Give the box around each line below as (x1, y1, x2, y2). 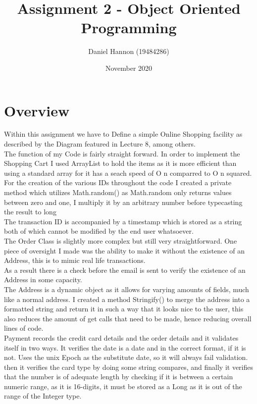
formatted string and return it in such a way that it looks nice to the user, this (4, 303, 244, 314)
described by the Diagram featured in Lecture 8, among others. (4, 139, 196, 149)
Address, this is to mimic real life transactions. (4, 255, 146, 265)
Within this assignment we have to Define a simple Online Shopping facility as (4, 129, 243, 139)
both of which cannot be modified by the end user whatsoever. (4, 226, 194, 236)
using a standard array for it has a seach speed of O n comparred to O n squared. (4, 167, 252, 178)
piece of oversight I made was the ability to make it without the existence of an (4, 245, 245, 255)
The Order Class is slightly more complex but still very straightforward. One (4, 235, 237, 246)
